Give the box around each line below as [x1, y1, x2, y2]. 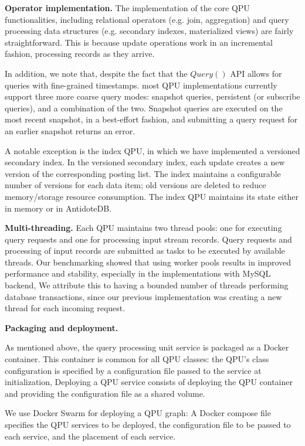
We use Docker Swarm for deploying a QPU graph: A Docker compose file [5, 407, 271, 419]
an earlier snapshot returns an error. [5, 124, 135, 137]
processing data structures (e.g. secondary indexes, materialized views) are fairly [5, 25, 294, 37]
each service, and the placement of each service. [5, 430, 176, 442]
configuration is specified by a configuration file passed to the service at [5, 364, 262, 376]
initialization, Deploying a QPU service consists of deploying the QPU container [5, 376, 293, 388]
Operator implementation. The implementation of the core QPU [5, 2, 250, 13]
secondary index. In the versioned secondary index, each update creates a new [5, 156, 285, 168]
